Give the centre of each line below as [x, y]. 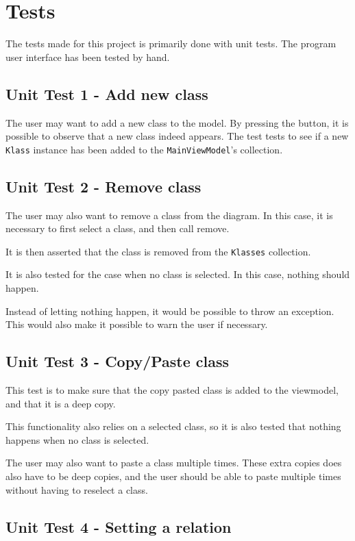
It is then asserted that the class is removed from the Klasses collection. [158, 251]
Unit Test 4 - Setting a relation [119, 526]
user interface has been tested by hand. [88, 56]
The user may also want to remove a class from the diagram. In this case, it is [169, 215]
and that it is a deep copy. [61, 403]
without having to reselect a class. [77, 489]
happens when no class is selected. [77, 439]
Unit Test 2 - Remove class [103, 186]
